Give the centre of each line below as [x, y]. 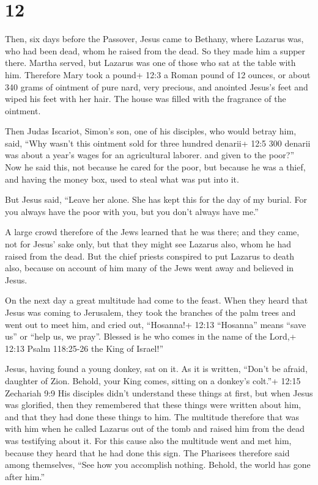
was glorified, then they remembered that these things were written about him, [153, 405]
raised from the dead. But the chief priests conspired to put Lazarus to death [150, 256]
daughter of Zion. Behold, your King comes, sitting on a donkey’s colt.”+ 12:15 [153, 380]
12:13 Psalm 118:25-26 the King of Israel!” [84, 348]
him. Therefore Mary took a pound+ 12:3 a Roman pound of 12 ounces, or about [158, 74]
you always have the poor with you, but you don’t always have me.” [132, 211]
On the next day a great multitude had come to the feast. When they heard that [157, 300]
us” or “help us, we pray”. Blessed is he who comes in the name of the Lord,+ [151, 336]
